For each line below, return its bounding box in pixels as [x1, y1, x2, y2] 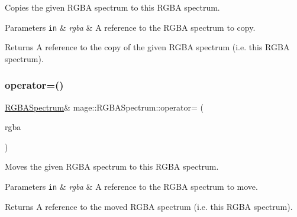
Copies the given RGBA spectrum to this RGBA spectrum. [5, 1, 220, 13]
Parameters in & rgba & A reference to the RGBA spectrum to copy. [5, 21, 256, 33]
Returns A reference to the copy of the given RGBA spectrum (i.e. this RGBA [5, 41, 290, 53]
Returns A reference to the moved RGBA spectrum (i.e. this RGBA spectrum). [5, 200, 293, 212]
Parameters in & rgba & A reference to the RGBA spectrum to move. [5, 180, 258, 193]
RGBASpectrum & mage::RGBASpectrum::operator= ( [5, 101, 204, 113]
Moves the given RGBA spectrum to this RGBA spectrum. [5, 160, 219, 173]
